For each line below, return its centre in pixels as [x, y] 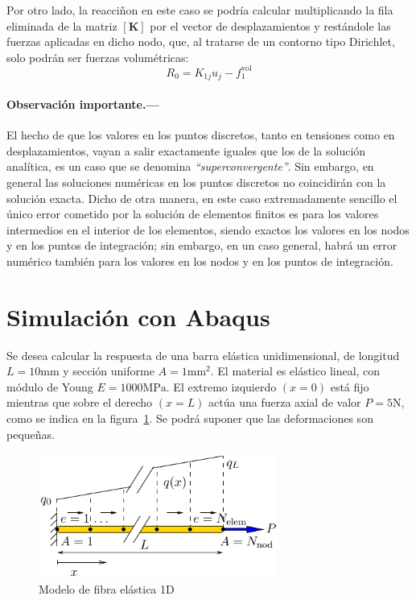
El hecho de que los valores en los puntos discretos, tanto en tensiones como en [201, 135]
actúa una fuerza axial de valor [285, 402]
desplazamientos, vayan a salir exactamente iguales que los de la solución [186, 150]
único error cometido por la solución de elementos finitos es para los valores [193, 214]
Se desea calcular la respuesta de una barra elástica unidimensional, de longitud [203, 355]
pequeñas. [31, 434]
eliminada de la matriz [62, 25]
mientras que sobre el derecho [80, 402]
